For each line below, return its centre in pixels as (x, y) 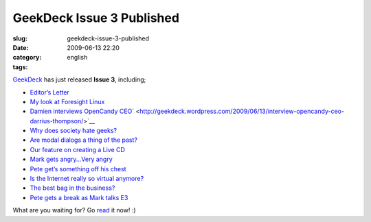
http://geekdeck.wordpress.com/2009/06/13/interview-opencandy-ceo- (242, 111)
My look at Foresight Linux (67, 101)
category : (27, 58)
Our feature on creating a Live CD (77, 149)
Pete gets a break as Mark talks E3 (79, 197)
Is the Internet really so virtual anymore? (87, 179)
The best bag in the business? (72, 188)
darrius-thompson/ (57, 121)
